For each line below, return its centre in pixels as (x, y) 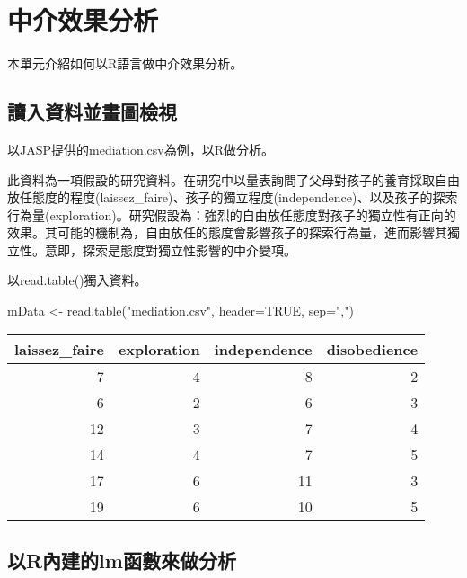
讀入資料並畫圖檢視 (92, 112)
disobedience (372, 349)
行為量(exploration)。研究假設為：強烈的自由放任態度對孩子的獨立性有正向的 (232, 214)
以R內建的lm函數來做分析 (122, 560)
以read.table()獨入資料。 (77, 280)
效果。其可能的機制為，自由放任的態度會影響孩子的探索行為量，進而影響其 (227, 232)
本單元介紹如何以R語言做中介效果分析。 (125, 63)
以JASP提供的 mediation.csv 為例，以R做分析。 (141, 149)
